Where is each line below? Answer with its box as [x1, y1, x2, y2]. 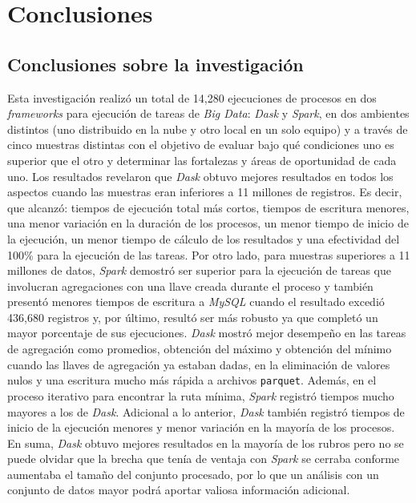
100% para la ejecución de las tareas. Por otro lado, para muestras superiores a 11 [7, 246, 410, 263]
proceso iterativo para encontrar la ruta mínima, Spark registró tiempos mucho [7, 387, 394, 404]
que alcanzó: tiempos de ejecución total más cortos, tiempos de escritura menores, [7, 199, 410, 215]
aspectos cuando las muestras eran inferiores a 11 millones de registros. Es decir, [7, 183, 402, 200]
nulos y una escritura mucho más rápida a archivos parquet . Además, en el [7, 372, 377, 388]
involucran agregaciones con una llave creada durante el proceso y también [7, 277, 374, 294]
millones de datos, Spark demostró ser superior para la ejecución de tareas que [7, 262, 391, 279]
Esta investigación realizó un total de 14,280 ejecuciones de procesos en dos [7, 89, 377, 106]
